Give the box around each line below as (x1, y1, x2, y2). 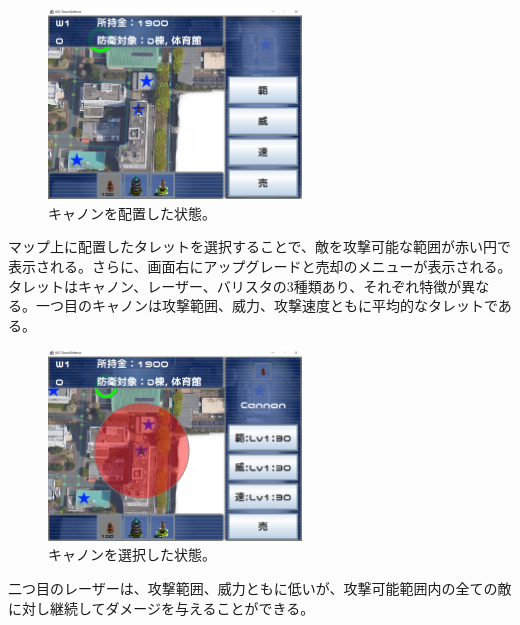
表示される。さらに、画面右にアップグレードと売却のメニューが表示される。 (8, 256, 512, 277)
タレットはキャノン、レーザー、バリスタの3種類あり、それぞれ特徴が (8, 275, 462, 296)
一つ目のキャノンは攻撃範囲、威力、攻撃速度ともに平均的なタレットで (35, 295, 498, 316)
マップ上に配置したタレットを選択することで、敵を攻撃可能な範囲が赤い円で (8, 236, 512, 257)
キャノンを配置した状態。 (48, 202, 216, 223)
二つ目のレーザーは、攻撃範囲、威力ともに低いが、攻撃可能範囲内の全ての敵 (8, 577, 512, 598)
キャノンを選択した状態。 (48, 544, 216, 565)
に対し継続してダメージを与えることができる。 (8, 597, 315, 618)
